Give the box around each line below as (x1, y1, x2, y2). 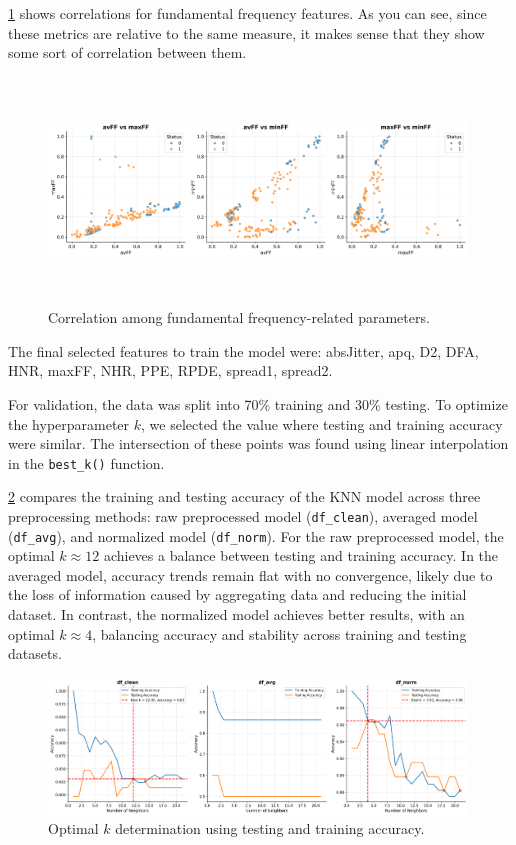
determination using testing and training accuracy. (115, 818, 425, 839)
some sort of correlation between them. (8, 42, 247, 63)
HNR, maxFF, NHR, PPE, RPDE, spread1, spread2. (8, 360, 333, 381)
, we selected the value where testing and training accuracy (141, 413, 503, 434)
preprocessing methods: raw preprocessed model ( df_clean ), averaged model (8, 505, 478, 526)
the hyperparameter (8, 413, 130, 434)
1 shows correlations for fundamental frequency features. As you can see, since (8, 3, 487, 23)
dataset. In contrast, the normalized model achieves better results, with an (8, 604, 465, 625)
